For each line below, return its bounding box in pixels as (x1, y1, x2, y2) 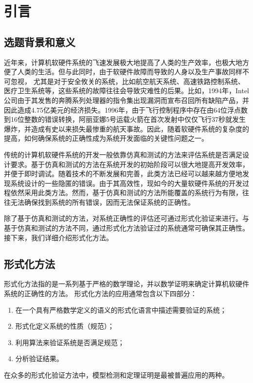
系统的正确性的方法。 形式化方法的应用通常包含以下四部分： (4, 288, 197, 299)
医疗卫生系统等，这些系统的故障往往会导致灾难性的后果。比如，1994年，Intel (4, 85, 249, 96)
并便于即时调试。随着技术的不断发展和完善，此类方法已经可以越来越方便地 (4, 168, 242, 179)
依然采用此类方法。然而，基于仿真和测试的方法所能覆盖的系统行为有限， (10, 187, 242, 198)
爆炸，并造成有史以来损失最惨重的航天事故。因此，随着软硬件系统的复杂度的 (4, 123, 249, 133)
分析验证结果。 (15, 353, 63, 364)
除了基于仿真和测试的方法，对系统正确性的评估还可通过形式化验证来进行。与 (4, 213, 249, 223)
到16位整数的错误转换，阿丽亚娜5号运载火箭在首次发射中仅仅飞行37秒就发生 (4, 114, 246, 124)
